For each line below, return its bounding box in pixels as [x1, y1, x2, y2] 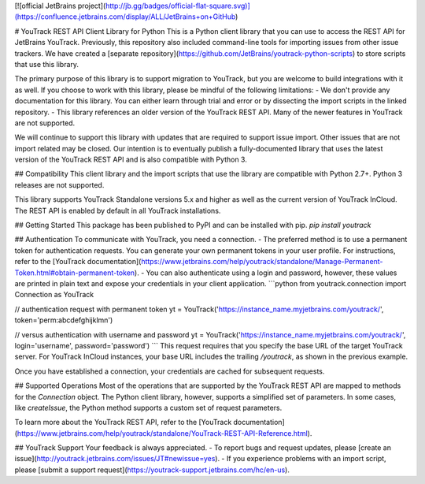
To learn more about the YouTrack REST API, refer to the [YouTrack [14, 418, 232, 427]
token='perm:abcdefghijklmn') [14, 315, 113, 325]
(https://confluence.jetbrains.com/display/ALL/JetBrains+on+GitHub [14, 12, 236, 21]
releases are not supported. [14, 180, 105, 189]
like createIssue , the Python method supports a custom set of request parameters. [14, 403, 283, 412]
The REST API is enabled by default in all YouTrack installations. [14, 206, 221, 215]
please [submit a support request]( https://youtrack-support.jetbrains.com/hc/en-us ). [14, 465, 290, 475]
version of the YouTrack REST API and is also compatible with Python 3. [14, 155, 247, 165]
